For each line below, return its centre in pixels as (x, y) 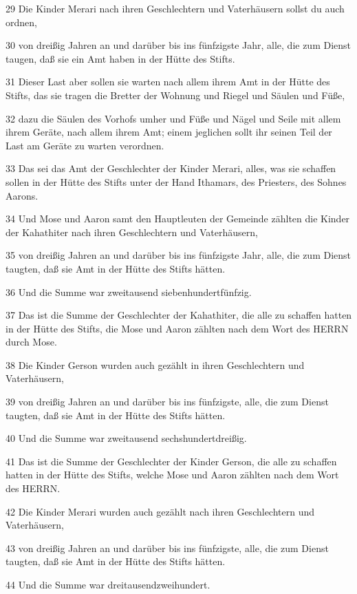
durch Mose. (31, 342)
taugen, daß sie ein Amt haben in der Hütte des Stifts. (120, 58)
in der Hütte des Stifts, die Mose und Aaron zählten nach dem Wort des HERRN (177, 328)
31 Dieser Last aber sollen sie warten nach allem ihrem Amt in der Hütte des (168, 82)
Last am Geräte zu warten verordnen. (85, 145)
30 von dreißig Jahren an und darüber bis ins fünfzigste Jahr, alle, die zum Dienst (178, 45)
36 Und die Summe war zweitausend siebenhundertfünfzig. (129, 291)
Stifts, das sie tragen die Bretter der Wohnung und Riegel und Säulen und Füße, (175, 95)
